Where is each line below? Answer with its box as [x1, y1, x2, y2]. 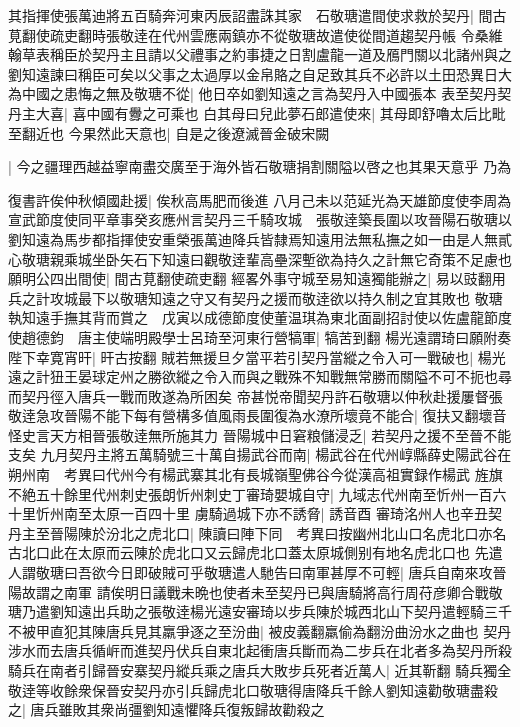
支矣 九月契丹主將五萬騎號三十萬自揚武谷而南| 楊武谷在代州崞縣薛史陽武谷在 [8, 444, 512, 465]
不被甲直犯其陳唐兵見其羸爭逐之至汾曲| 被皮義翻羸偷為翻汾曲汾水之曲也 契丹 [8, 620, 512, 641]
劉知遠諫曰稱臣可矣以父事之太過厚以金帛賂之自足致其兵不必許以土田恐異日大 [8, 63, 512, 84]
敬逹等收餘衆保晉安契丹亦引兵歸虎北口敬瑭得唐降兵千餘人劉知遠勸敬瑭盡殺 [8, 679, 498, 700]
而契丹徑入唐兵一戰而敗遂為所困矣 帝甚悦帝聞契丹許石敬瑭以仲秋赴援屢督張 [8, 385, 503, 406]
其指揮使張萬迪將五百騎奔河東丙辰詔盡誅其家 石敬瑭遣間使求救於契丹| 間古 [8, 5, 507, 25]
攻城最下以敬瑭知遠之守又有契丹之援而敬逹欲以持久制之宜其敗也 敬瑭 [49, 287, 503, 308]
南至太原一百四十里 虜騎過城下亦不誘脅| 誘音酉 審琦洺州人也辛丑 [63, 503, 488, 524]
